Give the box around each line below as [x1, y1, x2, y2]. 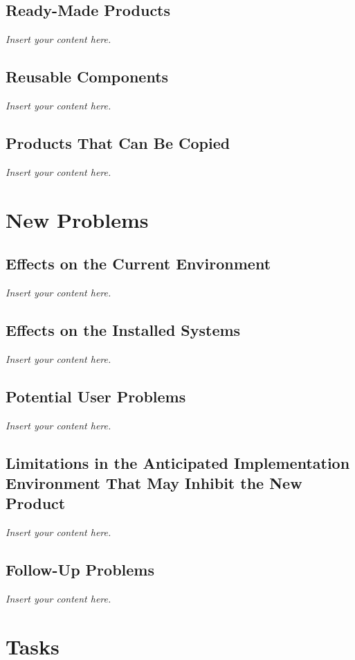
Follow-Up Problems [6, 559, 154, 580]
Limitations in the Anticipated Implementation [6, 452, 350, 473]
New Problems [6, 205, 149, 233]
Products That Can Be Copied [6, 132, 230, 153]
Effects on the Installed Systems [6, 319, 241, 340]
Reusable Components [6, 66, 169, 87]
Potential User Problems [6, 385, 186, 407]
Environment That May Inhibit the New [6, 472, 302, 493]
